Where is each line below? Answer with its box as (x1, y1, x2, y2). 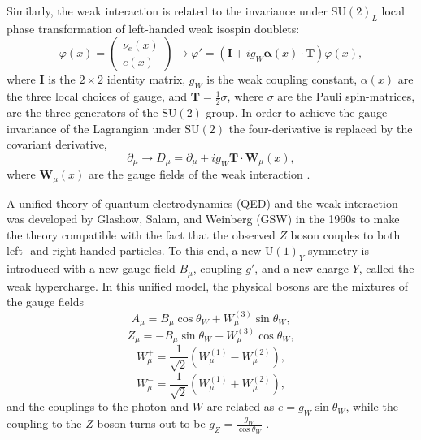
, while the (345, 398, 398, 415)
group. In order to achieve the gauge (206, 104, 388, 121)
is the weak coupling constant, (206, 71, 358, 88)
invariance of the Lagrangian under (7, 119, 181, 136)
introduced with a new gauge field (7, 260, 176, 277)
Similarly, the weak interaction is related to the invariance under (7, 2, 328, 19)
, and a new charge (254, 260, 349, 277)
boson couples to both (290, 226, 401, 243)
